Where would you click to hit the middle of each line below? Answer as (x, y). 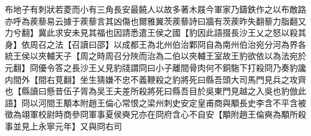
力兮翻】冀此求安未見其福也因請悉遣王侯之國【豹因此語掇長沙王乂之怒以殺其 (155, 33)
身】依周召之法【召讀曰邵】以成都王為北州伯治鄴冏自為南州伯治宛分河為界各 (155, 44)
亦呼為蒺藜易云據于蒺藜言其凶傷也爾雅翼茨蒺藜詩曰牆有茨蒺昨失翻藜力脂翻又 (155, 21)
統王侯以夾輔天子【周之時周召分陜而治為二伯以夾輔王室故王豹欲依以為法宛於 (155, 56)
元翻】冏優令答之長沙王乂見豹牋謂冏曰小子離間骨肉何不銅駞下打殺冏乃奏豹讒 (155, 67)
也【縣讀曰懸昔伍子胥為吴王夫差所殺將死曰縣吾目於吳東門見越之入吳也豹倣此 (155, 91)
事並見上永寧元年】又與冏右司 (63, 126)
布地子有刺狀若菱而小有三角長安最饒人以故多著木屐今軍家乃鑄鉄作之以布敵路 (155, 9)
